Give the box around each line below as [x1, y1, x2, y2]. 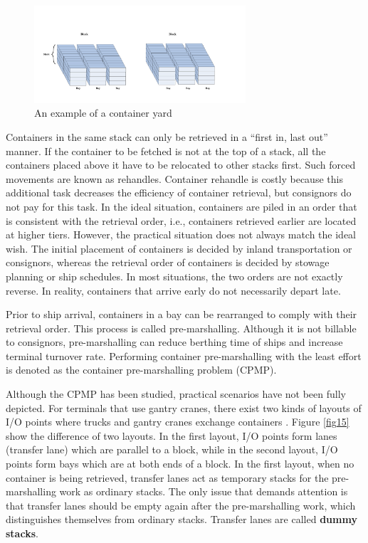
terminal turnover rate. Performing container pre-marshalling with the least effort [6, 348, 362, 363]
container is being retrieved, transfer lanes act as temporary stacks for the [6, 470, 329, 485]
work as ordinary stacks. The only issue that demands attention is [59, 484, 348, 499]
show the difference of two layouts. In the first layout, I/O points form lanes [6, 428, 337, 443]
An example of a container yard [34, 105, 172, 120]
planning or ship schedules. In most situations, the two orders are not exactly [6, 268, 343, 283]
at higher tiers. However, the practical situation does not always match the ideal [6, 227, 356, 242]
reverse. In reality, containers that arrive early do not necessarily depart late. [6, 283, 341, 297]
